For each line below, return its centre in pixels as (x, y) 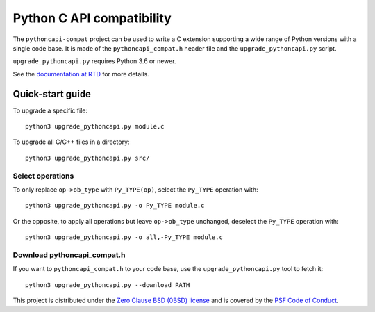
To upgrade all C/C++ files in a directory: (71, 142)
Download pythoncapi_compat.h (69, 255)
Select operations (43, 176)
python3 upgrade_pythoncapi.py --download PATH (108, 285)
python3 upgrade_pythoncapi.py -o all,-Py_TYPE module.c (124, 237)
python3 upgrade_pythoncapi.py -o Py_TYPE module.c (115, 206)
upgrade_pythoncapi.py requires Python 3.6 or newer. (94, 61)
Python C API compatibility (92, 18)
